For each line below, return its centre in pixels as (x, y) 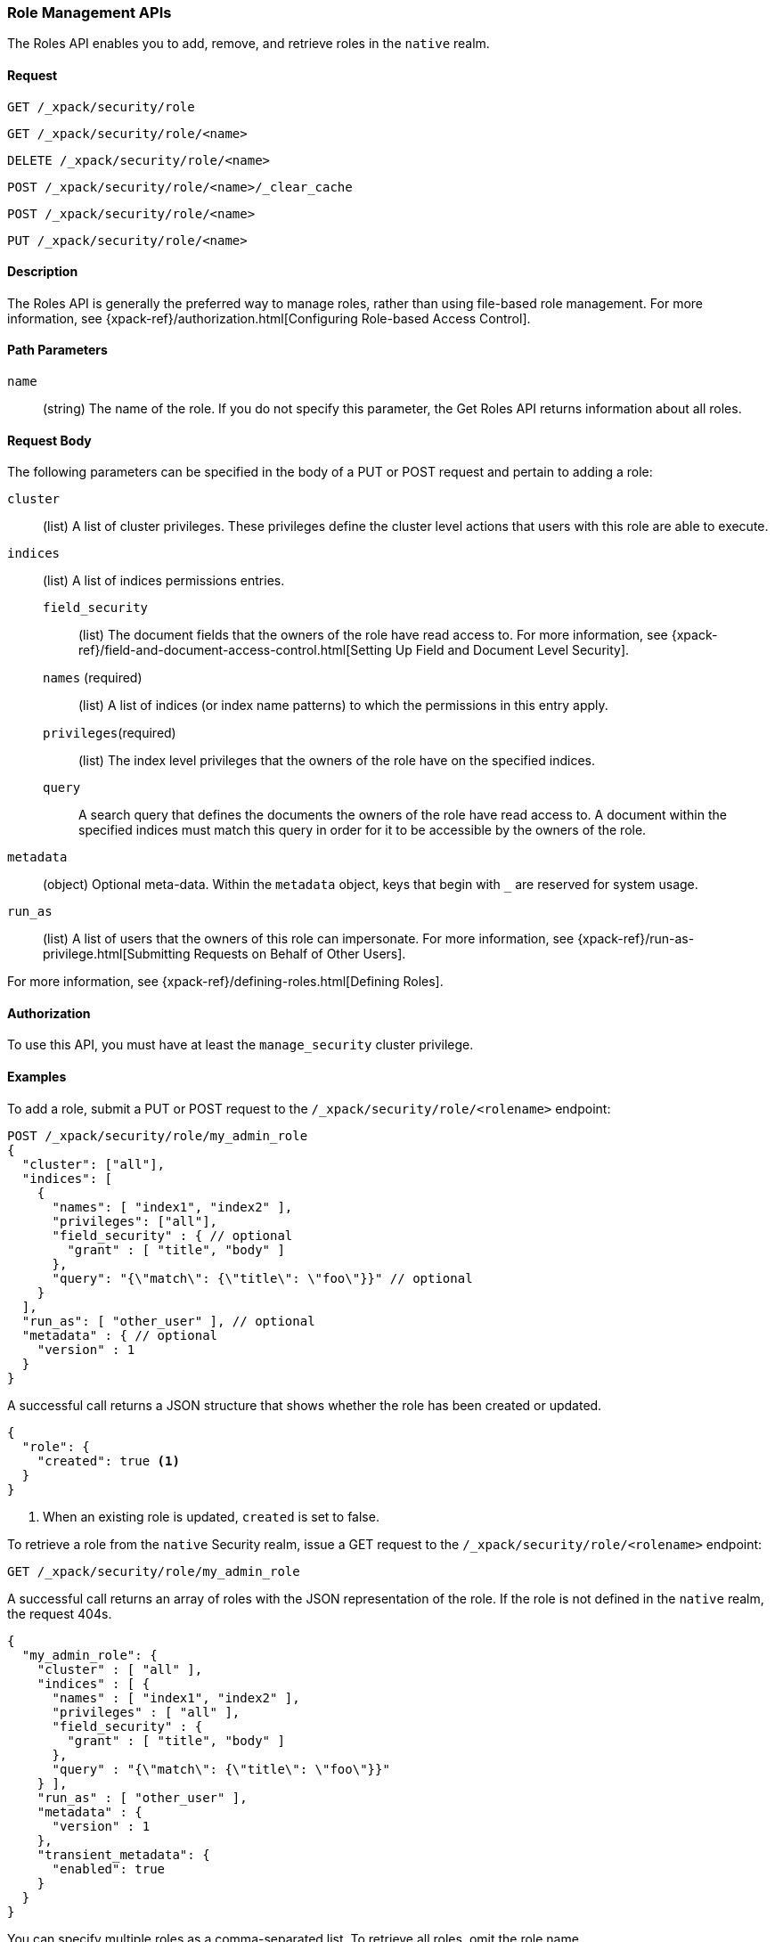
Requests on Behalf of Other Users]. (300, 954)
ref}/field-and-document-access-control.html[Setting (235, 650)
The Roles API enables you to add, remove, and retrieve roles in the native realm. (249, 44)
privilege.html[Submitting (117, 954)
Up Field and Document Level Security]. (512, 650)
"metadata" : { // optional (120, 1335)
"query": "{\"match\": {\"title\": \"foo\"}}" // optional (262, 1278)
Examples (37, 1077)
